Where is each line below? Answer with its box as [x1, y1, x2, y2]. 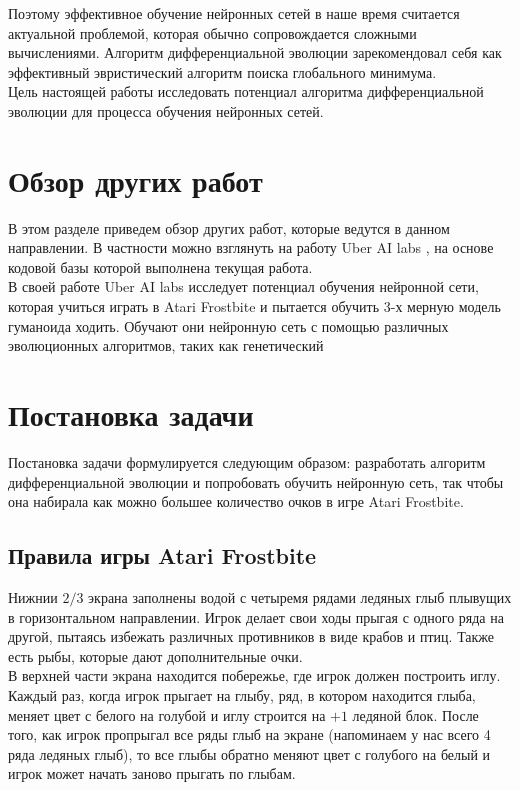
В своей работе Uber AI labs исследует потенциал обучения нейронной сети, [8, 276, 479, 297]
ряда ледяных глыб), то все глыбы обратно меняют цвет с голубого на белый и [8, 743, 491, 764]
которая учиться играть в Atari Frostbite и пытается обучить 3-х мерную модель [8, 296, 501, 317]
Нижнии [8, 586, 58, 607]
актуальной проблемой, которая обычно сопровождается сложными [8, 22, 417, 43]
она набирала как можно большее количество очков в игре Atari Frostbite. [8, 491, 464, 512]
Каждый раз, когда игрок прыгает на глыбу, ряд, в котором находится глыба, [8, 684, 476, 705]
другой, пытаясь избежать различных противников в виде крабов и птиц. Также [8, 626, 495, 647]
